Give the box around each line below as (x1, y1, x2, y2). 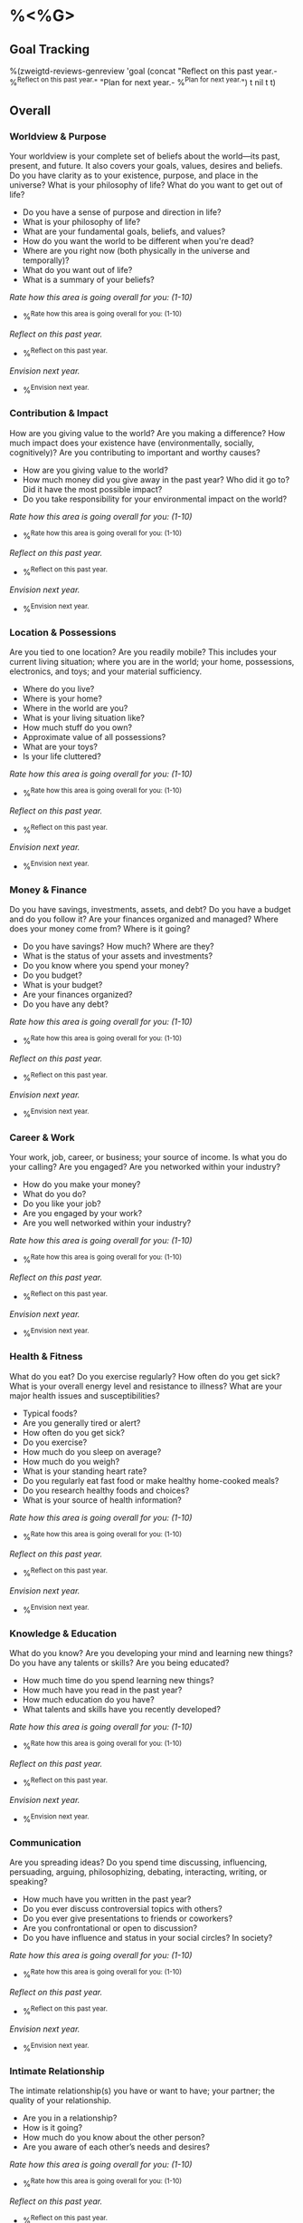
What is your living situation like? (22, 712, 145, 723)
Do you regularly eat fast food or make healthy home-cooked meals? (22, 1475, 279, 1486)
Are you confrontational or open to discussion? (22, 1923, 198, 1934)
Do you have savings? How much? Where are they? (22, 941, 214, 952)
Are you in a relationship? (22, 2112, 118, 2123)
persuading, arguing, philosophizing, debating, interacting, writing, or (9, 1867, 268, 1877)
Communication (9, 1836, 81, 1848)
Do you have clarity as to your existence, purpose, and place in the (9, 170, 259, 181)
